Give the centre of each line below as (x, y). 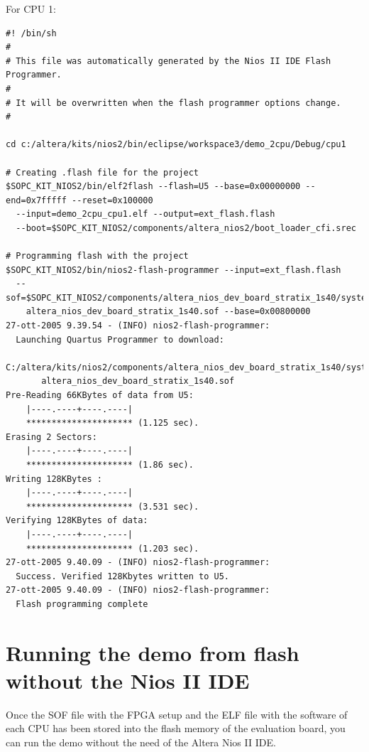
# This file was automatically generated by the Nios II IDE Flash (169, 61)
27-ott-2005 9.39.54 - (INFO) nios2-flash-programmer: (138, 326)
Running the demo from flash (153, 652)
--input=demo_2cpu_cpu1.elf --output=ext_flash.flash (145, 214)
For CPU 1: (31, 9)
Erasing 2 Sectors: (51, 437)
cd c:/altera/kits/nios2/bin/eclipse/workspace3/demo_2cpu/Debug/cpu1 (176, 145)
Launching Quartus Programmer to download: (120, 339)
